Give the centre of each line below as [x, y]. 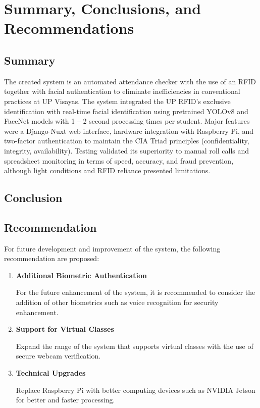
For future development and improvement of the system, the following [112, 248]
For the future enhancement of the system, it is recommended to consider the [136, 292]
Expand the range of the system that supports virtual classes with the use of [135, 346]
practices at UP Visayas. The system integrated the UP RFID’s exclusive [117, 101]
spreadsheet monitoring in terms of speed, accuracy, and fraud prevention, [119, 160]
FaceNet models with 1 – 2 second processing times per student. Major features [127, 121]
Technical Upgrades [51, 373]
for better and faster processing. [65, 400]
